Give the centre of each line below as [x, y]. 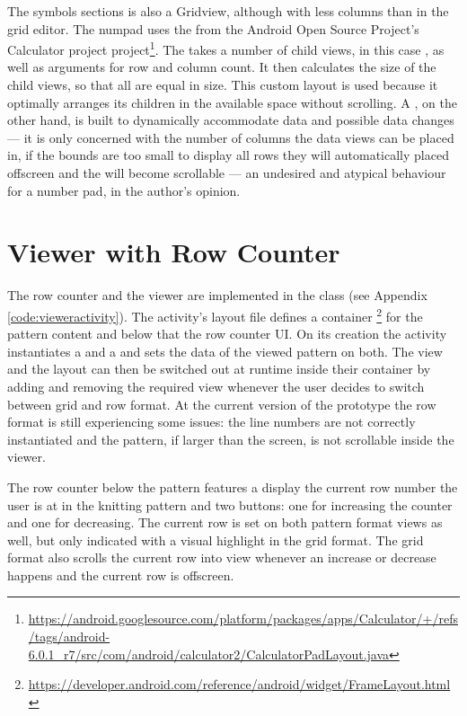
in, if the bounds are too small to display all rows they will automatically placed [228, 155]
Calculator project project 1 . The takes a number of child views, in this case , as [226, 48]
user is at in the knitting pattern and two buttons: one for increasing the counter [230, 504]
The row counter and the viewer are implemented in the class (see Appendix [217, 295]
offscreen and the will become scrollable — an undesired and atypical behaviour [227, 172]
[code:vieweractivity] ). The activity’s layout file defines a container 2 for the [215, 314]
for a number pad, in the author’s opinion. [124, 190]
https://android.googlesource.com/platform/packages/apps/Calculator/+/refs [243, 619]
